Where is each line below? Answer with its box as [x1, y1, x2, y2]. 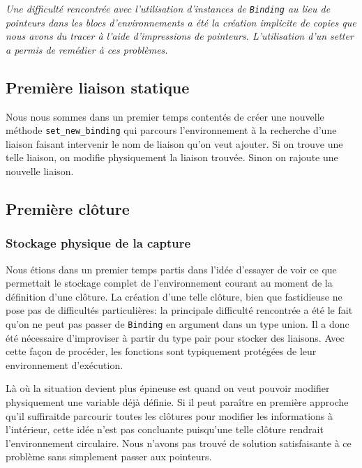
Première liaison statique [6, 76, 190, 98]
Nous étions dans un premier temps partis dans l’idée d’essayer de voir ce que [6, 262, 337, 276]
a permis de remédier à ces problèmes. [6, 42, 168, 56]
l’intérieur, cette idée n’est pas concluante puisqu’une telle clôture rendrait [6, 422, 324, 437]
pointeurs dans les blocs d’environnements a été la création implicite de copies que [6, 15, 356, 29]
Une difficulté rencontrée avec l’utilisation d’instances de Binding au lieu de [6, 1, 331, 15]
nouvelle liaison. [6, 164, 74, 179]
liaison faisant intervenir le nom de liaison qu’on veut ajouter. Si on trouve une [6, 136, 343, 151]
